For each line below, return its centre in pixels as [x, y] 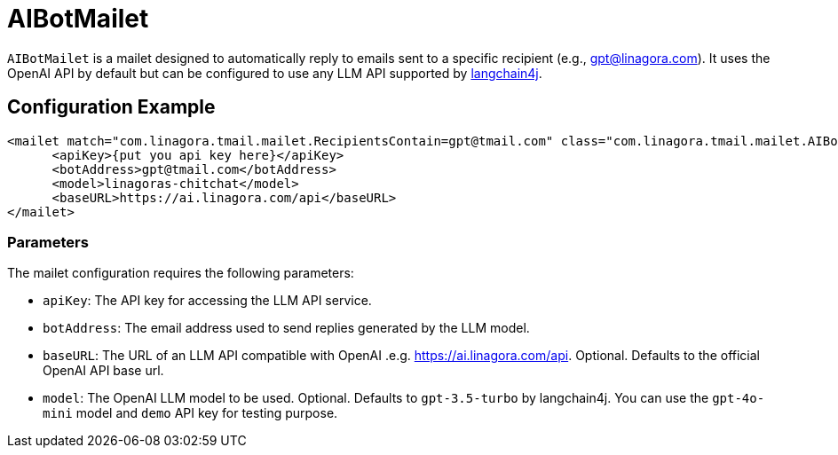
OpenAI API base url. [103, 371]
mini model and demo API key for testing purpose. [190, 413]
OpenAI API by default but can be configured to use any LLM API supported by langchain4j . [275, 73]
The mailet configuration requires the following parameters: [181, 273]
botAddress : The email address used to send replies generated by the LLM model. [286, 328]
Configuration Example [111, 107]
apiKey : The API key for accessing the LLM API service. [207, 301]
